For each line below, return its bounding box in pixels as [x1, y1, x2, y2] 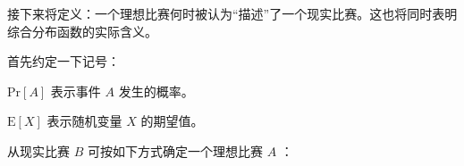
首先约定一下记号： [7, 52, 120, 71]
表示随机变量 [46, 112, 122, 130]
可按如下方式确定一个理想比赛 [87, 141, 263, 160]
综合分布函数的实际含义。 [7, 21, 157, 40]
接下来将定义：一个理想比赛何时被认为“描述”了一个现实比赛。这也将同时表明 [7, 4, 458, 22]
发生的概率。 [118, 81, 194, 100]
